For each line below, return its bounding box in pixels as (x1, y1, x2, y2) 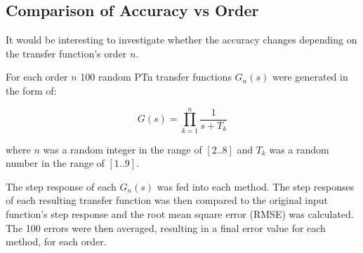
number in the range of (6, 156, 105, 170)
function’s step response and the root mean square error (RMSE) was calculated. (6, 207, 354, 221)
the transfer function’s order (6, 46, 127, 60)
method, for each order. (6, 234, 107, 249)
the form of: (6, 83, 57, 97)
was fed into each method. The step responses (157, 179, 355, 193)
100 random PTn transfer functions (80, 69, 232, 84)
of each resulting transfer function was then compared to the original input (6, 193, 328, 207)
